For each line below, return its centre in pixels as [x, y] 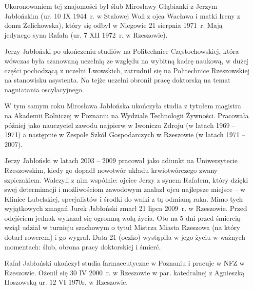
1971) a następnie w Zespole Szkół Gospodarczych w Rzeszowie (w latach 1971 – [125, 135]
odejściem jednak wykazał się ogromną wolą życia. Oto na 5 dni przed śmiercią [123, 217]
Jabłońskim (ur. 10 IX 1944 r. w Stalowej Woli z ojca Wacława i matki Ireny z [122, 15]
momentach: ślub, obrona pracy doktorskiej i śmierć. [83, 246]
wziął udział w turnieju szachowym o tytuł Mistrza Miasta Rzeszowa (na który [122, 227]
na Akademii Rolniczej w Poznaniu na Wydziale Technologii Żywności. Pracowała [126, 115]
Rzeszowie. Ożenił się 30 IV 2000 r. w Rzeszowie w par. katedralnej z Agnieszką [125, 272]
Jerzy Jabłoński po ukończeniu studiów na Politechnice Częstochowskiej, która [122, 51]
